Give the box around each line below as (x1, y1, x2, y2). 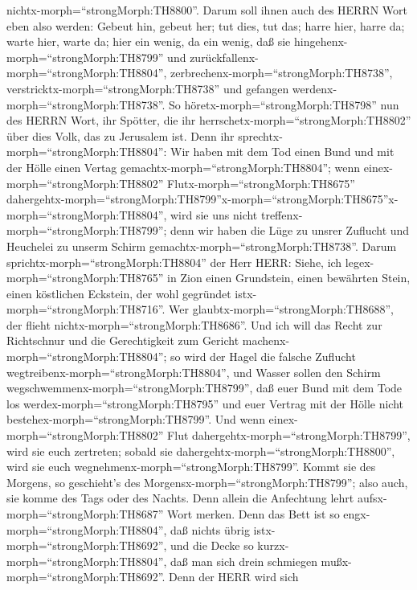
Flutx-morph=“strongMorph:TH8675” (167, 174, 355, 191)
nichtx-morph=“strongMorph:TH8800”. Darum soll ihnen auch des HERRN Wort (6, 2, 408, 18)
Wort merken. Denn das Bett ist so (167, 506, 340, 522)
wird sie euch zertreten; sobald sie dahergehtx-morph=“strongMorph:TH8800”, (6, 442, 395, 459)
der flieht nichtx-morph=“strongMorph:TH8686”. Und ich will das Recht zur (6, 316, 382, 333)
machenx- (242, 332, 290, 349)
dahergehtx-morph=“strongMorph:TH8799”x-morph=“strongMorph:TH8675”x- (6, 191, 399, 207)
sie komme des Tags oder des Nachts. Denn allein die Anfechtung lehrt (6, 490, 354, 506)
